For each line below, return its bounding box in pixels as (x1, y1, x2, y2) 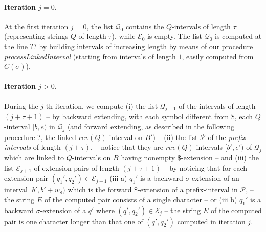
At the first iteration (4, 20, 69, 31)
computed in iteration (177, 216, 246, 226)
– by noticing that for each (163, 162, 248, 173)
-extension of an (189, 173, 239, 183)
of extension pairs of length (34, 162, 119, 173)
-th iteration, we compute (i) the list (43, 100, 158, 111)
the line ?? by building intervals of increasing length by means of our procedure (4, 40, 253, 51)
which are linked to (4, 152, 64, 163)
